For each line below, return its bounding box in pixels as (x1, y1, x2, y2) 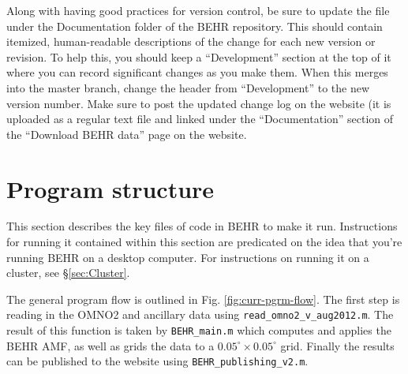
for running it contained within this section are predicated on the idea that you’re (6, 234, 402, 250)
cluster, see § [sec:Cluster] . (6, 264, 130, 281)
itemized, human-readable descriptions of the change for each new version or (6, 33, 376, 50)
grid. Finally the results (280, 337, 395, 353)
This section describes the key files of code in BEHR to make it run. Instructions (6, 218, 398, 234)
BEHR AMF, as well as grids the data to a (6, 337, 215, 353)
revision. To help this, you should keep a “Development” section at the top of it (6, 48, 391, 65)
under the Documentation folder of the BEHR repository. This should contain (6, 17, 383, 34)
